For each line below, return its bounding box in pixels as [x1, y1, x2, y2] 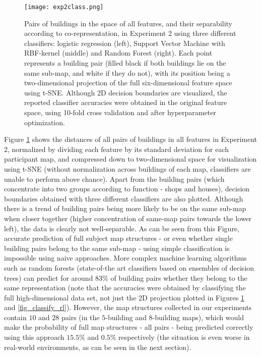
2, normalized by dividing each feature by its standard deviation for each [4, 143, 229, 154]
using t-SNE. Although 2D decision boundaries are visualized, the [24, 87, 227, 97]
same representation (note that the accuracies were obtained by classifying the [4, 282, 246, 293]
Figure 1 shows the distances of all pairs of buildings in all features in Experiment [4, 134, 257, 144]
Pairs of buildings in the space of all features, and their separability [24, 18, 232, 28]
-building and [105, 312, 147, 322]
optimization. [24, 117, 65, 127]
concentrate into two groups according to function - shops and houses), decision [4, 183, 250, 194]
